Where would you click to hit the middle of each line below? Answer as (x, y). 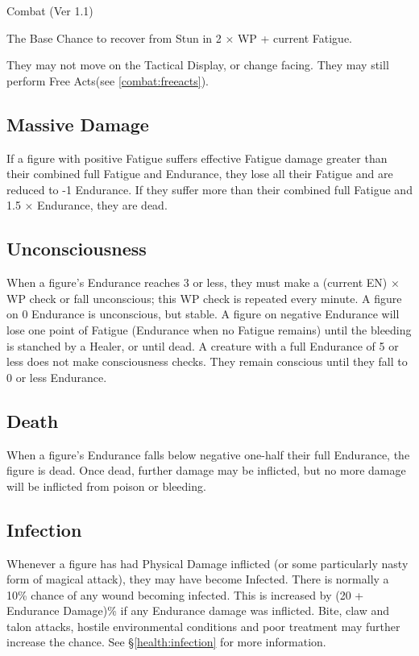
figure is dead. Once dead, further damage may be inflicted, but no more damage (206, 470)
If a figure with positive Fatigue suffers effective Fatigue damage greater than (197, 158)
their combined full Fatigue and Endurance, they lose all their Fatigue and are (200, 174)
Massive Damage (78, 124)
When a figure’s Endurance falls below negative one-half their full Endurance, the (208, 454)
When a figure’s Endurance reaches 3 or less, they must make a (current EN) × (203, 282)
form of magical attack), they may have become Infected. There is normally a (198, 579)
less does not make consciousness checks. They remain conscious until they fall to (207, 361)
